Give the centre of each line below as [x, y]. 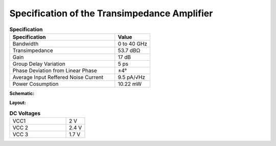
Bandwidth [26, 43]
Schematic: [22, 93]
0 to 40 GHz [133, 43]
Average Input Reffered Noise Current [58, 77]
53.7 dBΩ [129, 50]
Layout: [18, 103]
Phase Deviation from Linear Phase [55, 70]
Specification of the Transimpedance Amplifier [111, 13]
